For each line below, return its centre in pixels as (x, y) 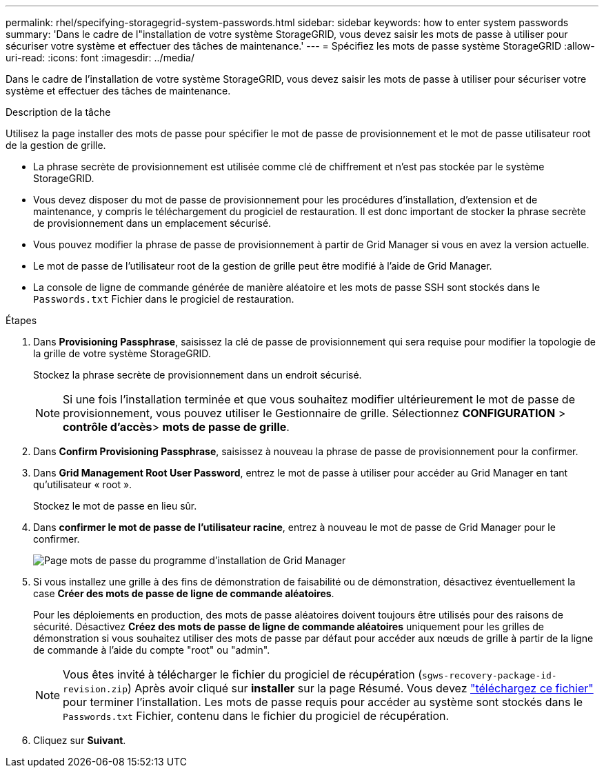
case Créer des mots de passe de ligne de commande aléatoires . (184, 593)
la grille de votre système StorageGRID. (122, 353)
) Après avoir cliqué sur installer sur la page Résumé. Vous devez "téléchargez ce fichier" (360, 688)
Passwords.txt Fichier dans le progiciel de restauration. (164, 299)
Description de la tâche (58, 112)
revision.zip (95, 689)
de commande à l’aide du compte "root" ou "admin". (152, 650)
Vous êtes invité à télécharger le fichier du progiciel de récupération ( (243, 674)
